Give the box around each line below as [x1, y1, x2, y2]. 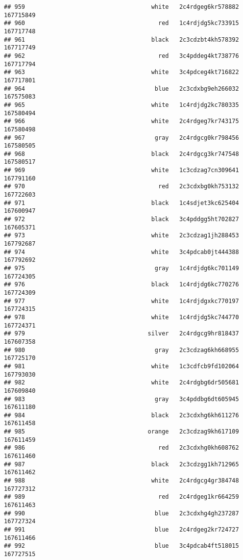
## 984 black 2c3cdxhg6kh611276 [4, 411, 239, 419]
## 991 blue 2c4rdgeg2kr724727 [4, 526, 239, 533]
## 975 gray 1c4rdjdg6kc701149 [4, 265, 239, 272]
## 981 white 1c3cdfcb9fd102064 [4, 362, 239, 370]
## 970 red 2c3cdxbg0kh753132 [4, 183, 239, 190]
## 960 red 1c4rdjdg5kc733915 [4, 20, 239, 27]
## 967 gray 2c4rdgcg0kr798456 [4, 134, 239, 141]
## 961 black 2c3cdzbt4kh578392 [4, 36, 239, 43]
